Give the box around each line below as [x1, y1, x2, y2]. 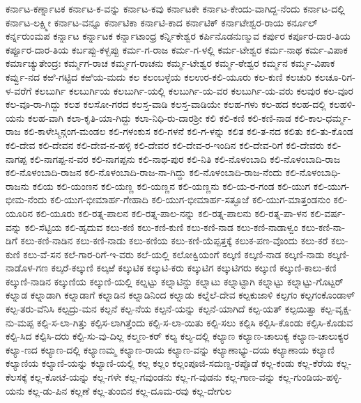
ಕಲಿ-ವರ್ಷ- [310, 205, 346, 220]
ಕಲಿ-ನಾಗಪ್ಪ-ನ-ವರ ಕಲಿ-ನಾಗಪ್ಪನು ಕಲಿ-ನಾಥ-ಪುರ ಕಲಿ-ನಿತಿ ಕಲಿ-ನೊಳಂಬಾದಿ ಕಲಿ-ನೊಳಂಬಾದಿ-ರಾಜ [30, 151, 341, 166]
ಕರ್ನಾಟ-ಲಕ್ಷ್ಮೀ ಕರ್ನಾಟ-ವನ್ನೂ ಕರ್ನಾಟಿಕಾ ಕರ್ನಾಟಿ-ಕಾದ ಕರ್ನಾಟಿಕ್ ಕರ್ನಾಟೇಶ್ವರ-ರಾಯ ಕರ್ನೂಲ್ [6, 15, 318, 29]
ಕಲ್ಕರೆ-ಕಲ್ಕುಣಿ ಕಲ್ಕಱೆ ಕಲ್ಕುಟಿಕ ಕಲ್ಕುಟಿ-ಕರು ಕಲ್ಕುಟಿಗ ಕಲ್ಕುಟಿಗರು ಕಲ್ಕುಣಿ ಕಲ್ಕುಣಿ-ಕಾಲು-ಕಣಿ [51, 260, 337, 275]
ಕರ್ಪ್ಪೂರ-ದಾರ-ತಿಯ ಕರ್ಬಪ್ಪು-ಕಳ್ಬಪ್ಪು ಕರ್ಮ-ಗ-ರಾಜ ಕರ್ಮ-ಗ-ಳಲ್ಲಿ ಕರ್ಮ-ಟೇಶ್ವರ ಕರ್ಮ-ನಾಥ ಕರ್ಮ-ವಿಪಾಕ [6, 42, 348, 56]
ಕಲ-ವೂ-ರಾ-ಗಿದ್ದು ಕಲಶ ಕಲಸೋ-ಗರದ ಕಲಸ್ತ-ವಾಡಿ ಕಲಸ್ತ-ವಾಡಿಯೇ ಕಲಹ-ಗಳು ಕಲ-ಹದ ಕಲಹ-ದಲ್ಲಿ [6, 97, 326, 111]
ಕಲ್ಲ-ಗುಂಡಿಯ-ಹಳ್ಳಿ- [278, 370, 342, 384]
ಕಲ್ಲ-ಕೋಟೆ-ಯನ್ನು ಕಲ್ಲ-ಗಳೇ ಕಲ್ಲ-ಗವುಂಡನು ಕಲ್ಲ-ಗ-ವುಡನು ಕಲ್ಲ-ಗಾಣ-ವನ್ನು [30, 370, 275, 384]
